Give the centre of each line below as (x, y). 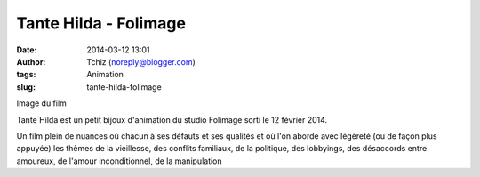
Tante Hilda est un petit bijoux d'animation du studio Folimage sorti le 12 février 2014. (172, 119)
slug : (26, 87)
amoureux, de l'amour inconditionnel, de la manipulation (119, 161)
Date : (27, 50)
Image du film (41, 103)
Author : (31, 61)
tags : (26, 75)
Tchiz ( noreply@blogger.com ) (141, 61)
